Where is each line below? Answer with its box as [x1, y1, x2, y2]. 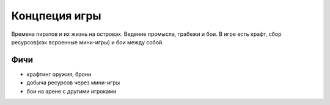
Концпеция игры [11, 9, 101, 22]
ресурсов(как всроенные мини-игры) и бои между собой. [11, 38, 164, 46]
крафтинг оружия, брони [26, 70, 92, 78]
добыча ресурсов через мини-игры [26, 79, 120, 86]
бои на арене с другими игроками [26, 87, 117, 95]
